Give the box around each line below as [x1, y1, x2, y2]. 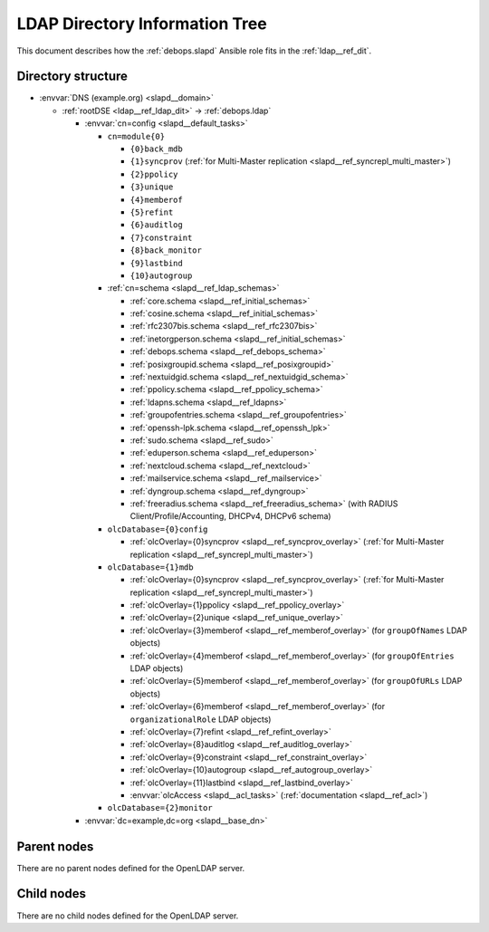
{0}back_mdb [129, 144, 183, 154]
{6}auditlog [129, 220, 183, 230]
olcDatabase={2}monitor [107, 802, 213, 813]
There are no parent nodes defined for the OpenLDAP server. [16, 862, 245, 873]
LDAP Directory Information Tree [16, 14, 267, 34]
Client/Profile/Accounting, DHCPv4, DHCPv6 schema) [129, 511, 331, 522]
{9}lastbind [129, 258, 183, 268]
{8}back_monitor [129, 245, 203, 255]
